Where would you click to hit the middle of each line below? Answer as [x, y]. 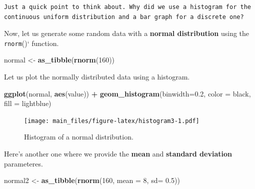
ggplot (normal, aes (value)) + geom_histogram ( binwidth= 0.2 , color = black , [127, 93]
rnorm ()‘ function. [31, 43]
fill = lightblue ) [28, 103]
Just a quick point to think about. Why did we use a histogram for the [127, 7]
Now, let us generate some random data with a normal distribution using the [127, 33]
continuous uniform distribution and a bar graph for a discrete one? [124, 17]
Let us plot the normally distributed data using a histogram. [97, 77]
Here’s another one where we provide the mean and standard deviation [118, 154]
